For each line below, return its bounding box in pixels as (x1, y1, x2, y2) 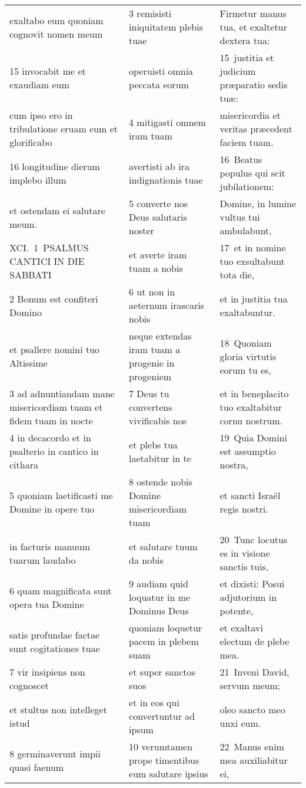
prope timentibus (129, 753, 199, 767)
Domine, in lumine (219, 197, 297, 210)
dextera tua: (219, 34, 270, 47)
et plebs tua (129, 437, 178, 451)
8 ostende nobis (129, 475, 192, 488)
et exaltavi (219, 621, 263, 634)
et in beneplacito (219, 387, 289, 400)
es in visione (219, 546, 270, 560)
